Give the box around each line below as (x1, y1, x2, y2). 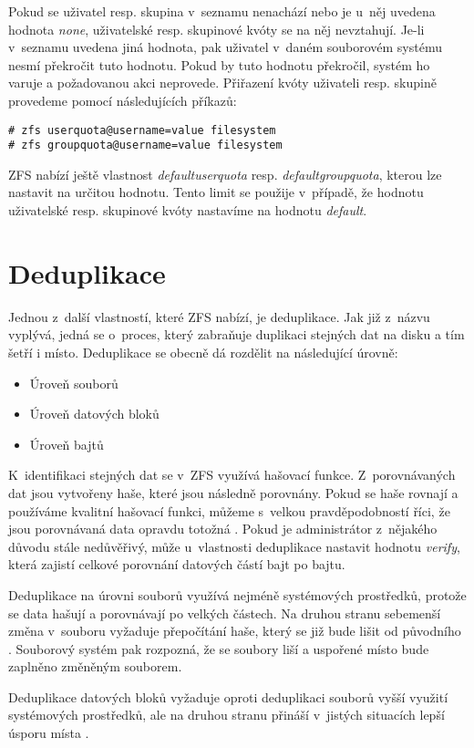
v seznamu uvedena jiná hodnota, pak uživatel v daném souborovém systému (8, 37, 442, 57)
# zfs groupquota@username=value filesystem (8, 139, 283, 152)
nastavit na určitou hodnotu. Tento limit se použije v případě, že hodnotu (8, 182, 424, 202)
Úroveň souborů (29, 373, 118, 392)
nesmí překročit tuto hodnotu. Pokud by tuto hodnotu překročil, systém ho (8, 55, 430, 74)
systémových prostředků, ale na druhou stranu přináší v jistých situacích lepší (8, 705, 445, 724)
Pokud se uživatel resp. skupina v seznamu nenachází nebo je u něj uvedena (8, 2, 436, 20)
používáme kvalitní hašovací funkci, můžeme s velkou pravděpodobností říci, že (8, 501, 450, 520)
